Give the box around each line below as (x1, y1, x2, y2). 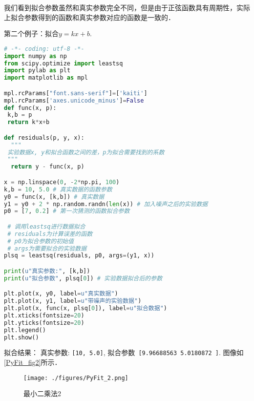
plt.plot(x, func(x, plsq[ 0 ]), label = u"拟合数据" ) (4, 305, 167, 312)
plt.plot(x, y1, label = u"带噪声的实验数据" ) (4, 297, 142, 305)
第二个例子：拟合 (4, 28, 59, 39)
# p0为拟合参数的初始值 (7, 237, 74, 245)
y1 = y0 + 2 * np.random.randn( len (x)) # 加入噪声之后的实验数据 (4, 200, 208, 208)
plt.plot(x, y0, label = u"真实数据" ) (4, 290, 118, 297)
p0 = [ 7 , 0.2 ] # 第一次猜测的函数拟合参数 (4, 208, 130, 215)
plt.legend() (4, 326, 46, 334)
